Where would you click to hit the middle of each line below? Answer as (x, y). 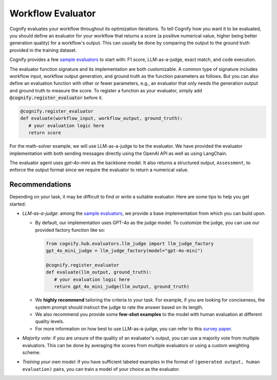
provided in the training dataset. (43, 50)
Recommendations (40, 185)
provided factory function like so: (70, 230)
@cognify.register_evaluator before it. (56, 98)
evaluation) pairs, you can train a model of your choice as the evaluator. (101, 369)
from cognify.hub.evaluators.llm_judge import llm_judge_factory (130, 243)
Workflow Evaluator (53, 13)
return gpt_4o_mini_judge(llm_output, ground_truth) (122, 287)
